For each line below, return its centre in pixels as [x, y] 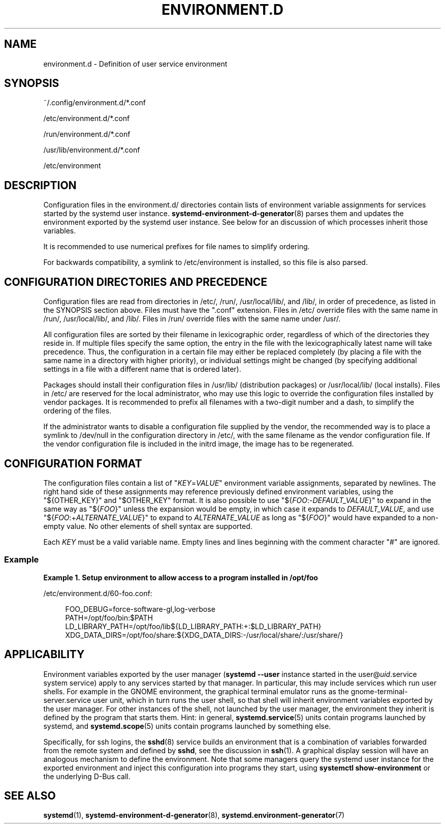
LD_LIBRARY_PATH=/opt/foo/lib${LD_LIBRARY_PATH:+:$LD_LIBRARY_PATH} [193, 626]
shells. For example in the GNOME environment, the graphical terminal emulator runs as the [196, 691]
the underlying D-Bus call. [87, 776]
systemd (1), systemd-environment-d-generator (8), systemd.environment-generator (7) [194, 815]
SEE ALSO [30, 795]
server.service [67, 700]
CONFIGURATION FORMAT [73, 463]
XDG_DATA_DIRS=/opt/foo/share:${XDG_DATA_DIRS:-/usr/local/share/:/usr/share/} [204, 635]
